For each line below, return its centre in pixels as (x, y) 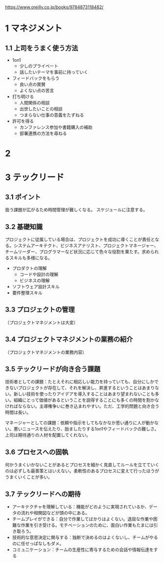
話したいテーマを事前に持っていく (54, 72)
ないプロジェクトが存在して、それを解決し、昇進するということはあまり (82, 388)
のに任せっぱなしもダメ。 (38, 543)
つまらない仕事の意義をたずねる (52, 115)
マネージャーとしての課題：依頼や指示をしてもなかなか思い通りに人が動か (80, 423)
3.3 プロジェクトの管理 (40, 310)
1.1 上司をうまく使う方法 (42, 48)
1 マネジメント (34, 28)
